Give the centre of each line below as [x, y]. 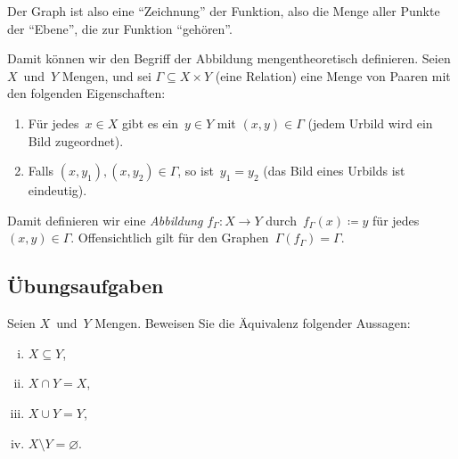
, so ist [196, 171]
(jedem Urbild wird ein [370, 123]
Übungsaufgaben [86, 286]
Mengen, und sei [106, 75]
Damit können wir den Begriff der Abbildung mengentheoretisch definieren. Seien [229, 58]
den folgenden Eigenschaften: [86, 93]
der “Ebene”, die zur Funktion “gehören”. [120, 28]
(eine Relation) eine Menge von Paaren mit [333, 75]
